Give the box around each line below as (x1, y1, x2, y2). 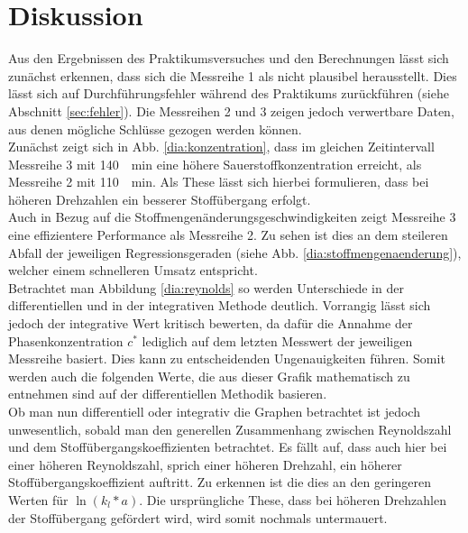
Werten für (8, 490, 69, 509)
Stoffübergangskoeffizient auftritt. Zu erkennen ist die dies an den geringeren (8, 473, 432, 492)
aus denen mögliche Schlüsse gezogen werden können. (8, 119, 302, 138)
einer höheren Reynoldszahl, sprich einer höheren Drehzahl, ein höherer (8, 455, 402, 473)
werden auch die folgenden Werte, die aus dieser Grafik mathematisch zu (8, 366, 410, 385)
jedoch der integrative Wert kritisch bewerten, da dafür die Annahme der (8, 314, 413, 333)
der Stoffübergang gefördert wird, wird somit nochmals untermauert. (8, 508, 388, 527)
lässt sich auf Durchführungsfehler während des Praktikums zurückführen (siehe (8, 84, 449, 103)
